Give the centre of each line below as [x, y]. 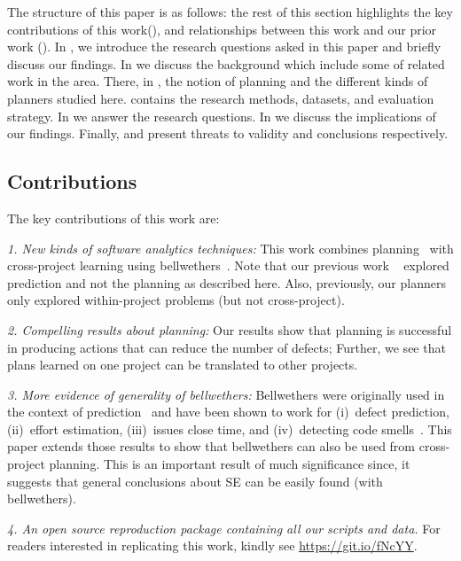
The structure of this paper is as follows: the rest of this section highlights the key [230, 12]
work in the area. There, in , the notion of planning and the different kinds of [218, 81]
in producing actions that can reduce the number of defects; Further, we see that [227, 347]
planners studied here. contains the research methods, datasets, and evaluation [221, 98]
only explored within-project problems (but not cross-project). [176, 300]
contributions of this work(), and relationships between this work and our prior [222, 29]
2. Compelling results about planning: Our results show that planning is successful [230, 329]
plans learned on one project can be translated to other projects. [183, 365]
